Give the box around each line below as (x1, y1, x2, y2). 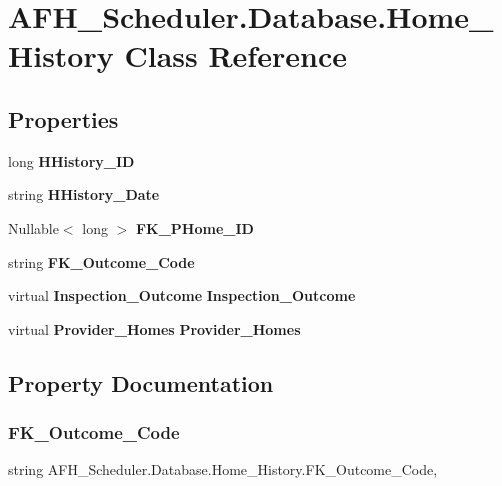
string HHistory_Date (8, 184, 160, 205)
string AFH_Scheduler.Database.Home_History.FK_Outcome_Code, (8, 459, 438, 480)
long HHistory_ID (8, 150, 135, 171)
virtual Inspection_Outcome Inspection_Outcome (8, 285, 356, 306)
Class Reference (124, 35, 347, 76)
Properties (8, 103, 119, 134)
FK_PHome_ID (135, 217, 254, 238)
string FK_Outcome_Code (8, 251, 195, 272)
